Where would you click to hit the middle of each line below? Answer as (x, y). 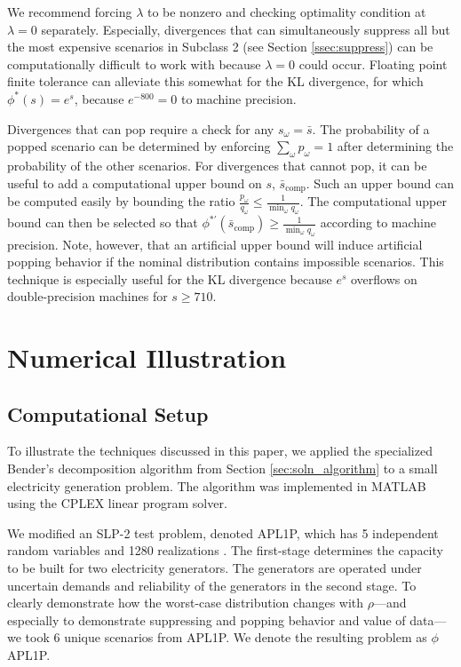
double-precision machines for (87, 296)
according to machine (378, 222)
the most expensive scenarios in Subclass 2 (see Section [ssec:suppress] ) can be (220, 47)
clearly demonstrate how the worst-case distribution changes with (186, 603)
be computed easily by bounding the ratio (121, 201)
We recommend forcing (70, 12)
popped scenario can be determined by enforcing (139, 146)
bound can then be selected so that (103, 222)
